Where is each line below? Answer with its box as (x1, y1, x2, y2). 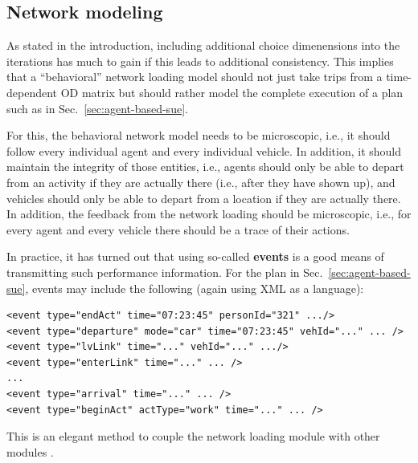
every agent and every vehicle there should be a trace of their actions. (6, 221, 350, 238)
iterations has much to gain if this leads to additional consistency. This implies (6, 52, 394, 69)
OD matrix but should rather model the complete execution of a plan (60, 83, 404, 100)
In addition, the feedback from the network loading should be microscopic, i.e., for (6, 205, 412, 222)
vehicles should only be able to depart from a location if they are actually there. (6, 189, 401, 206)
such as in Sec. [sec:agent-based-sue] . (6, 100, 188, 116)
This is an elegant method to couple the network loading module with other (6, 428, 380, 445)
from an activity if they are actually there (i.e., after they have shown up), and (6, 173, 395, 190)
